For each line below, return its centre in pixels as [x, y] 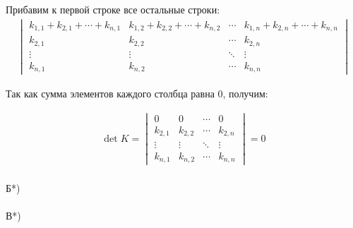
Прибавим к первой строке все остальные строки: [113, 9]
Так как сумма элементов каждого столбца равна [110, 94]
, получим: [245, 94]
